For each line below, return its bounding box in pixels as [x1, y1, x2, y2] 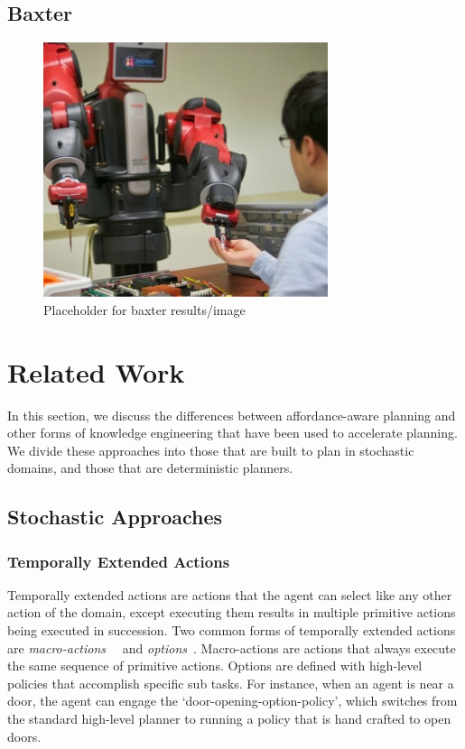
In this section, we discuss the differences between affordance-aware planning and [7, 405, 456, 424]
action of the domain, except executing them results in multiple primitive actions [7, 603, 456, 622]
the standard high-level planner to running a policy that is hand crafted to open [7, 709, 451, 728]
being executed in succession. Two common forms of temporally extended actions [7, 621, 456, 640]
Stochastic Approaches [7, 503, 223, 531]
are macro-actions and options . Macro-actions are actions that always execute [7, 638, 456, 657]
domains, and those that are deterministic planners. [7, 458, 293, 477]
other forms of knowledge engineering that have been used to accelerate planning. [7, 423, 458, 442]
